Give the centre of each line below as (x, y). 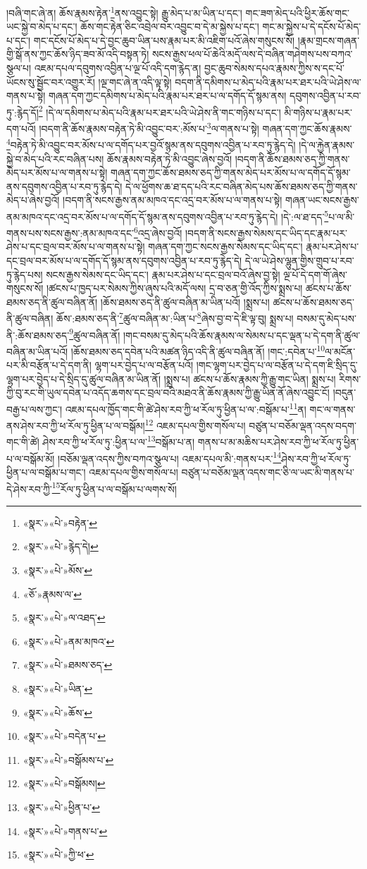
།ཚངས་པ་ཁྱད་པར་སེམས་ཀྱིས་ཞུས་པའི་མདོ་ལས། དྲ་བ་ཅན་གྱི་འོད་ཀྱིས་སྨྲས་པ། (174, 288)
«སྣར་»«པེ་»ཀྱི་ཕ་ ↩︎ (58, 855)
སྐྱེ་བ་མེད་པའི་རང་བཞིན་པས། (55, 158)
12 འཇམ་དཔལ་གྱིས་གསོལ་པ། (195, 424)
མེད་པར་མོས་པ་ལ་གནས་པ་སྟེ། (57, 172)
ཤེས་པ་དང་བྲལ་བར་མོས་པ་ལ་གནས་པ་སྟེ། (76, 247)
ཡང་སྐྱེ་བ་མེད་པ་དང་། (42, 26)
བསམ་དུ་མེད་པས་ (326, 318)
